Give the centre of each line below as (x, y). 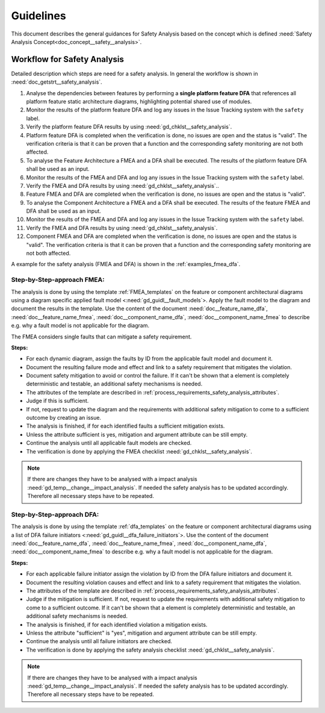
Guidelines (39, 16)
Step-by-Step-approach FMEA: (58, 280)
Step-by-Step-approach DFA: (55, 514)
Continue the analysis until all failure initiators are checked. (99, 641)
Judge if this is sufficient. (57, 401)
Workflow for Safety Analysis (68, 59)
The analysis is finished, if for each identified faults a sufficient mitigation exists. (125, 426)
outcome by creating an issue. (64, 418)
